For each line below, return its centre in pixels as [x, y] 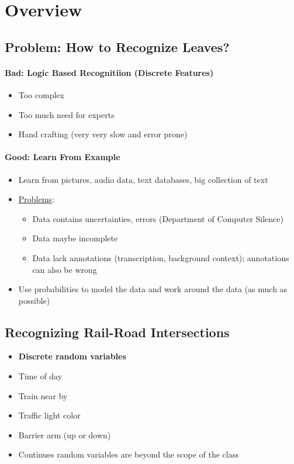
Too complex [41, 94]
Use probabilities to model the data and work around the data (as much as [153, 289]
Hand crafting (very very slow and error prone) [103, 134]
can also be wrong [65, 269]
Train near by [43, 395]
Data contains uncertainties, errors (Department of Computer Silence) [158, 218]
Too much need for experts [66, 114]
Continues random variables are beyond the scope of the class [129, 454]
